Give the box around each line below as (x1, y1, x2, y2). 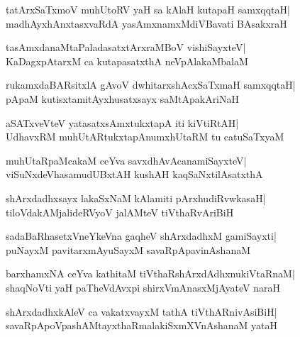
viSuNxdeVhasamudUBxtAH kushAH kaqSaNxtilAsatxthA (6, 167, 263, 182)
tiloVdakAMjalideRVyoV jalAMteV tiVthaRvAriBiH (6, 204, 234, 219)
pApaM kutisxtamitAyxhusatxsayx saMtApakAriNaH (6, 91, 240, 106)
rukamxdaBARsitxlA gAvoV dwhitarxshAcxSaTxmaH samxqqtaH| (6, 77, 296, 92)
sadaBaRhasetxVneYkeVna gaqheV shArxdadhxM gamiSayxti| (6, 228, 277, 243)
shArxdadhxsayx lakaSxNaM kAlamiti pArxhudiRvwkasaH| (6, 190, 266, 205)
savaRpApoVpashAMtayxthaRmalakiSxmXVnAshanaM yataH (6, 318, 277, 333)
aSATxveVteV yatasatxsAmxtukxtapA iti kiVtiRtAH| (6, 115, 239, 130)
